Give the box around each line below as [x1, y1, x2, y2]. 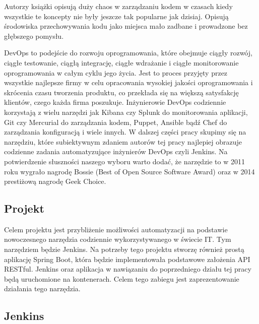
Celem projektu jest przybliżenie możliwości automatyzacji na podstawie [4, 224, 228, 234]
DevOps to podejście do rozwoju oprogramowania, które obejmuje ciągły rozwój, [4, 47, 252, 58]
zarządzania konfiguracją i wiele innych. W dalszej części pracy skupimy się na [4, 126, 246, 137]
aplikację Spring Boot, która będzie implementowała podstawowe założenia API [4, 253, 250, 264]
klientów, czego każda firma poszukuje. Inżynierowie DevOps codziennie [4, 97, 226, 107]
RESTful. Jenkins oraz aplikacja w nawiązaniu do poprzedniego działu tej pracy [4, 264, 251, 274]
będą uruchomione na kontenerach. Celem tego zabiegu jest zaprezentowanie [4, 273, 239, 284]
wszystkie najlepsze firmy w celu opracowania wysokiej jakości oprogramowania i [4, 77, 253, 88]
